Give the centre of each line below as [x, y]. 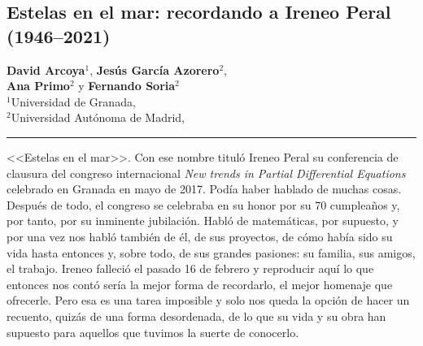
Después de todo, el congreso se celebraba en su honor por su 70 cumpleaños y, [203, 204]
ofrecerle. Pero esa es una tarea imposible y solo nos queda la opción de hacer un [208, 300]
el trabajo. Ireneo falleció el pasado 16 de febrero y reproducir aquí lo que [190, 268]
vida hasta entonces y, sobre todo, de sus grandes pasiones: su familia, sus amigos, [211, 252]
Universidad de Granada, [73, 101]
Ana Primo [38, 86]
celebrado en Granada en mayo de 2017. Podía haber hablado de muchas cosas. [204, 189]
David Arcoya [46, 69]
